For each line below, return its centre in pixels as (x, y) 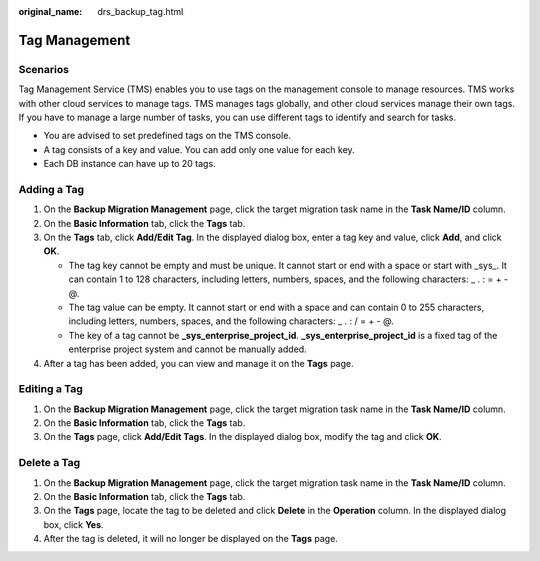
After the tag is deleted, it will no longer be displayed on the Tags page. (191, 539)
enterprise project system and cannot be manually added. (187, 349)
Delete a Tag (49, 463)
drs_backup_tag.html (140, 11)
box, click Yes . (73, 524)
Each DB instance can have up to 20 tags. (129, 164)
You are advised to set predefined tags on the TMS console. (167, 136)
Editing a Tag (51, 389)
